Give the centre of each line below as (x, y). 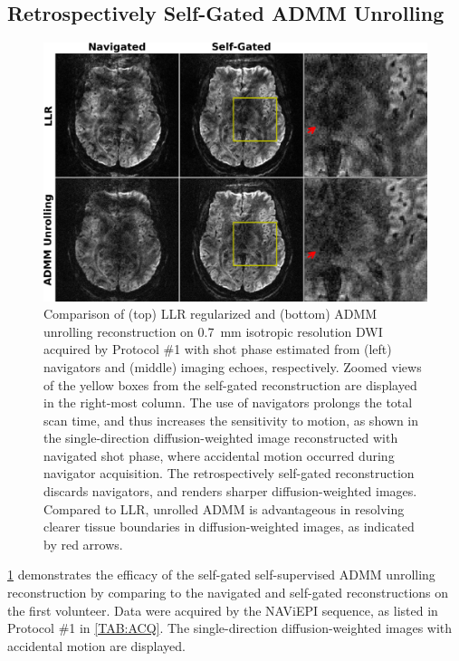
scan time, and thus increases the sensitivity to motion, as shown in (231, 420)
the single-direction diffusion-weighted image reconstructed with (221, 438)
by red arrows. (83, 544)
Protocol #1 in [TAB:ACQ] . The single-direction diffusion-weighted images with (230, 628)
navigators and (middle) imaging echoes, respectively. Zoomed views (233, 366)
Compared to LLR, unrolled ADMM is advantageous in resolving (224, 508)
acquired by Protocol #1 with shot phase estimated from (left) (218, 349)
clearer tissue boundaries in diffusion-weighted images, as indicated (229, 527)
